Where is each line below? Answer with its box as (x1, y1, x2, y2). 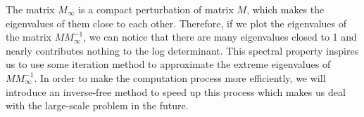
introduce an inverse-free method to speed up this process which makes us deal (6, 84, 346, 99)
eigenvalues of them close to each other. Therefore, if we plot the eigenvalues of (6, 15, 347, 30)
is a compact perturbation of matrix (78, 2, 234, 16)
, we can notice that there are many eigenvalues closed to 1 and (83, 29, 357, 44)
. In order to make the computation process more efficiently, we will (34, 70, 326, 85)
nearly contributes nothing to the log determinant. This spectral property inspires (6, 43, 359, 57)
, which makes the (246, 2, 325, 16)
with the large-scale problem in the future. (6, 98, 189, 113)
